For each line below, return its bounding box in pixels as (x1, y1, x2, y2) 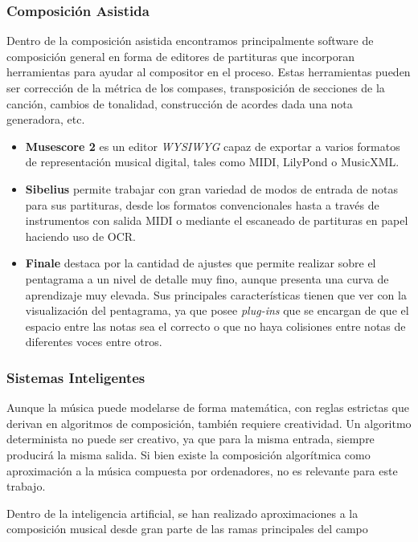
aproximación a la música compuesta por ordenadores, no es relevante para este (6, 462, 398, 479)
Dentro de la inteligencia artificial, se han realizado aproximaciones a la (6, 504, 359, 521)
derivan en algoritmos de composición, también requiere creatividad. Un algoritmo (6, 414, 412, 431)
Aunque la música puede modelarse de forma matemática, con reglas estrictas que (6, 399, 409, 416)
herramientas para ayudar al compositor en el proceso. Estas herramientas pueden (6, 63, 411, 80)
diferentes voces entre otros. (25, 333, 162, 350)
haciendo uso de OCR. (25, 227, 136, 244)
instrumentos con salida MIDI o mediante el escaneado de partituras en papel (25, 212, 408, 229)
